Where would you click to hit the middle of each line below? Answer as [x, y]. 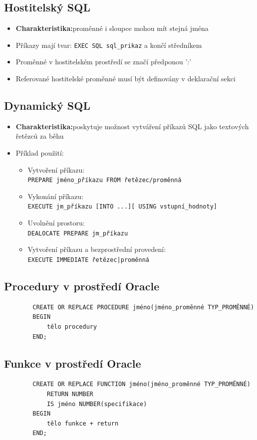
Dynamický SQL [47, 106]
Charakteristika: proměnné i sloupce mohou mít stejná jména [112, 28]
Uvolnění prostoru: [56, 223]
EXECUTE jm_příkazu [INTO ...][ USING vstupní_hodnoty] [123, 207]
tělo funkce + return [83, 423]
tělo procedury [72, 327]
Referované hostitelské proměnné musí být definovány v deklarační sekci [126, 79]
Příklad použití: [40, 153]
